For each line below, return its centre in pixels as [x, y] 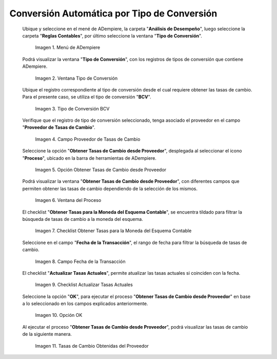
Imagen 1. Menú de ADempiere [67, 48]
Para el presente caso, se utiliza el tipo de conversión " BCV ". [87, 97]
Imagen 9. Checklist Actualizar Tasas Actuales [84, 285]
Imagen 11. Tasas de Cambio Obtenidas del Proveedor [92, 346]
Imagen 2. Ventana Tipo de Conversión [76, 78]
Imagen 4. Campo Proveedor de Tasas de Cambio [88, 139]
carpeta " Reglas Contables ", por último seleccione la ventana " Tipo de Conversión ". [112, 35]
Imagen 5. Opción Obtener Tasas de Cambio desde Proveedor [101, 170]
